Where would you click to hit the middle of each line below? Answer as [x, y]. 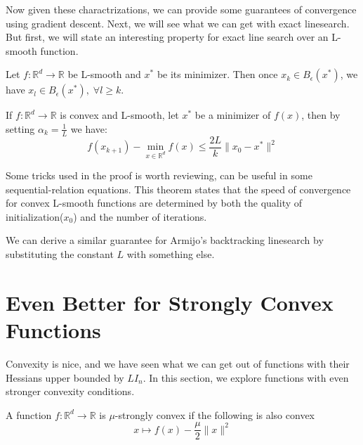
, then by [321, 115]
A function [29, 414]
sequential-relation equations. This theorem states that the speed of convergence [178, 189]
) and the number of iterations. [140, 216]
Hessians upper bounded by [65, 377]
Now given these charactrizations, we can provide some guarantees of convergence [181, 9]
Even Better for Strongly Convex [170, 302]
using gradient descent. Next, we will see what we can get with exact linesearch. [178, 23]
